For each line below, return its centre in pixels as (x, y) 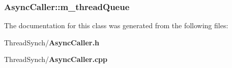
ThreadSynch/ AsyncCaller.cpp (56, 59)
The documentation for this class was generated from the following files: (116, 25)
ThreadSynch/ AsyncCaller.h (52, 42)
